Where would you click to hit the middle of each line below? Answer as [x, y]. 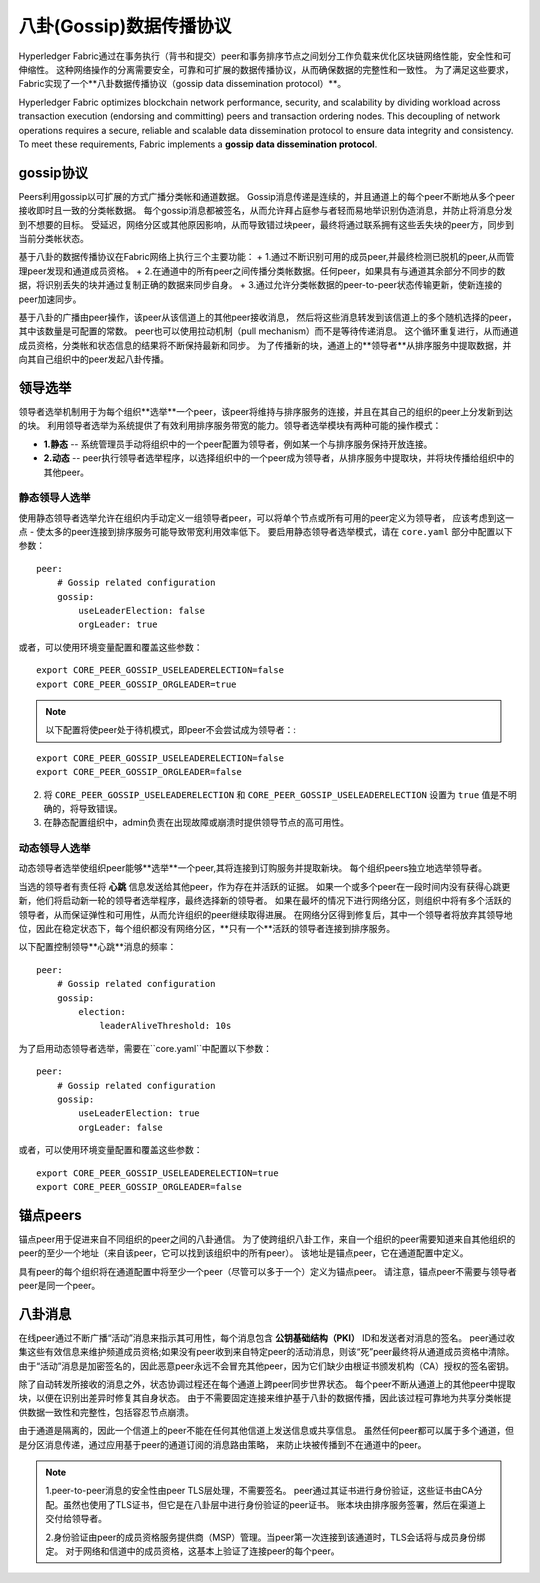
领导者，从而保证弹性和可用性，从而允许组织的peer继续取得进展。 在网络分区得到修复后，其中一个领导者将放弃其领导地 [266, 914]
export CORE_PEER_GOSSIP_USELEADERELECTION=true [157, 1173]
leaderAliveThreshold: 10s [165, 1026]
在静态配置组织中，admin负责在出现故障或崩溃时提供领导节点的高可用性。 [196, 822]
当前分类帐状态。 [53, 238]
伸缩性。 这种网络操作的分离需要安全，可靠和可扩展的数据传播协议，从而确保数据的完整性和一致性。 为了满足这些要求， [266, 69]
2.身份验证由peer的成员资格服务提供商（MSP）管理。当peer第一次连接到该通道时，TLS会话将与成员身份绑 [265, 1537]
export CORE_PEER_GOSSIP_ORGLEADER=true [136, 684]
